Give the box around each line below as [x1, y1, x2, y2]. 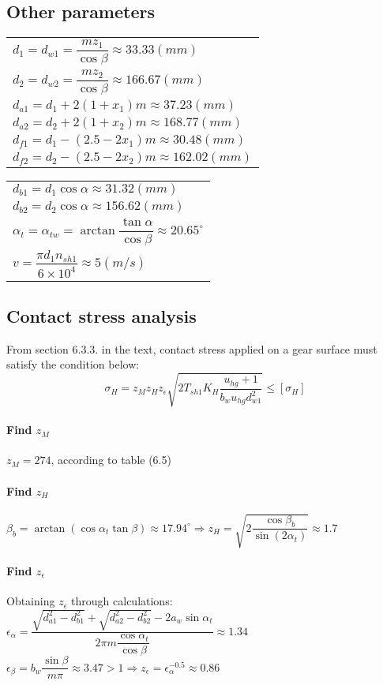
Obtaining [6, 593, 55, 609]
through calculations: [71, 593, 173, 609]
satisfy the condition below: [6, 356, 140, 372]
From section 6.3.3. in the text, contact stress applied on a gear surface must [6, 340, 377, 357]
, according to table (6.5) [51, 451, 171, 468]
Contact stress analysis [6, 304, 197, 328]
